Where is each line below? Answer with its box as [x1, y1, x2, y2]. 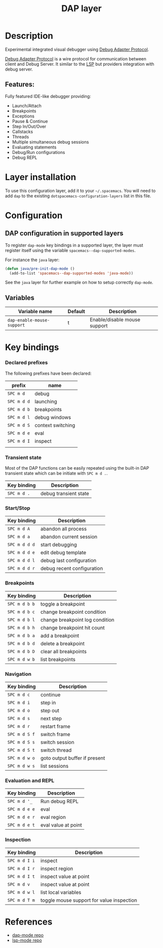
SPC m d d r [7, 566, 35, 571]
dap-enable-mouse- [7, 318, 50, 323]
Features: [5, 80, 35, 89]
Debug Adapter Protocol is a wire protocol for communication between [5, 56, 147, 61]
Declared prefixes [5, 359, 48, 366]
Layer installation [5, 171, 76, 183]
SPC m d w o [7, 755, 35, 760]
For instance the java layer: [5, 257, 60, 263]
